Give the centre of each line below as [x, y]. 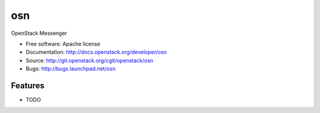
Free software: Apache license [63, 44]
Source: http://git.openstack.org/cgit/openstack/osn [89, 60]
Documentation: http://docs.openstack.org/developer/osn [96, 52]
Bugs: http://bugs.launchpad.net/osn [71, 69]
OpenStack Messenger [39, 33]
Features [28, 85]
